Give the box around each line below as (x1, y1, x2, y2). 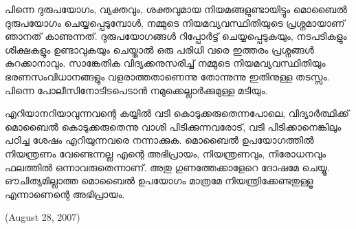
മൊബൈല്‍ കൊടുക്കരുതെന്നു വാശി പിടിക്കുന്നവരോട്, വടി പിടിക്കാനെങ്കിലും (5, 119, 342, 133)
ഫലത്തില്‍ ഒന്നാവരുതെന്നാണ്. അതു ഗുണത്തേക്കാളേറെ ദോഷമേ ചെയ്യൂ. (5, 160, 330, 174)
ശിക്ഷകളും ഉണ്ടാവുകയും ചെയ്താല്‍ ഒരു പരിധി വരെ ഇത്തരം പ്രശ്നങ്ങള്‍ (5, 42, 314, 56)
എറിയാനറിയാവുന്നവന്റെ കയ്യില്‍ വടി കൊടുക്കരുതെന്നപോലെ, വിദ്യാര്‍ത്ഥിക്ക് (5, 106, 349, 120)
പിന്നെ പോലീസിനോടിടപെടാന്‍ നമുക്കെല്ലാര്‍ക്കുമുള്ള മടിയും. (5, 83, 268, 97)
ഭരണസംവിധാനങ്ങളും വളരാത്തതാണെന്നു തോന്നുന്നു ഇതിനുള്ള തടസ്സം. (5, 69, 330, 83)
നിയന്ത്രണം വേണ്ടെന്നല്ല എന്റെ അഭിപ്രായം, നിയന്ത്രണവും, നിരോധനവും (5, 146, 326, 160)
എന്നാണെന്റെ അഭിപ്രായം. (5, 186, 125, 201)
